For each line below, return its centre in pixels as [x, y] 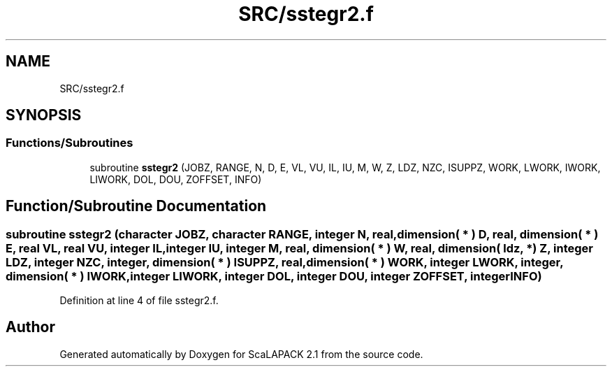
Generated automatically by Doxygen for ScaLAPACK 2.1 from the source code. [241, 354]
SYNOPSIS [44, 115]
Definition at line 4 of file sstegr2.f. [139, 301]
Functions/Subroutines [70, 143]
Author [30, 327]
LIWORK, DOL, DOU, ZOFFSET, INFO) [176, 179]
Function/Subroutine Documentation [136, 206]
